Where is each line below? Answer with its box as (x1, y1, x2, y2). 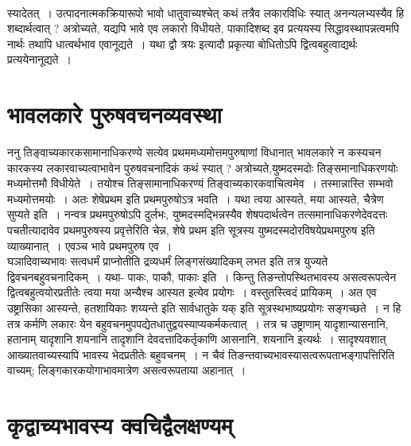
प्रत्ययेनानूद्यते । (7, 51, 72, 68)
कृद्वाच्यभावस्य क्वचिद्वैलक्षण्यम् (7, 409, 233, 441)
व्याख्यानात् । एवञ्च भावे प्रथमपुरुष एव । (7, 237, 173, 254)
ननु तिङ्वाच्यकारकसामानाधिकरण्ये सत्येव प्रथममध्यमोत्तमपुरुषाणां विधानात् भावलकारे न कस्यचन (7, 144, 382, 161)
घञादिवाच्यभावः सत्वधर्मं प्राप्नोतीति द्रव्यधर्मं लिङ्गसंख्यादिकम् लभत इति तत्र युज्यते (7, 253, 328, 270)
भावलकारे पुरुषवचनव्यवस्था (7, 98, 222, 130)
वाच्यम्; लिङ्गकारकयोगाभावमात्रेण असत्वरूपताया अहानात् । (7, 362, 246, 378)
